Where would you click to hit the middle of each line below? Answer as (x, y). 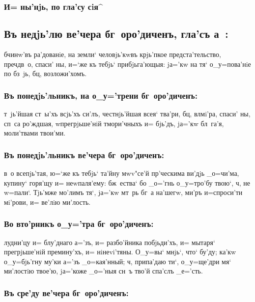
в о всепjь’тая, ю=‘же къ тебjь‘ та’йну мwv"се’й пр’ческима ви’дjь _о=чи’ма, (122, 173)
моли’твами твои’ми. (35, 133)
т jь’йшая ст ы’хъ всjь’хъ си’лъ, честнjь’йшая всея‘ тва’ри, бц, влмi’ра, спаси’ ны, (127, 114)
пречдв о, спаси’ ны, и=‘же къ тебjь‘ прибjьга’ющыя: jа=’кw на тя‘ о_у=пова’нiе (127, 64)
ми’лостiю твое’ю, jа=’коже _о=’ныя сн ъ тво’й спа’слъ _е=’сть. (103, 271)
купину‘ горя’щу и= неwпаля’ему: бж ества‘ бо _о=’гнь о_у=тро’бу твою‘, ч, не (127, 182)
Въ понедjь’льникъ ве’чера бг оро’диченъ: (84, 154)
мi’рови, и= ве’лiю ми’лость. (47, 202)
